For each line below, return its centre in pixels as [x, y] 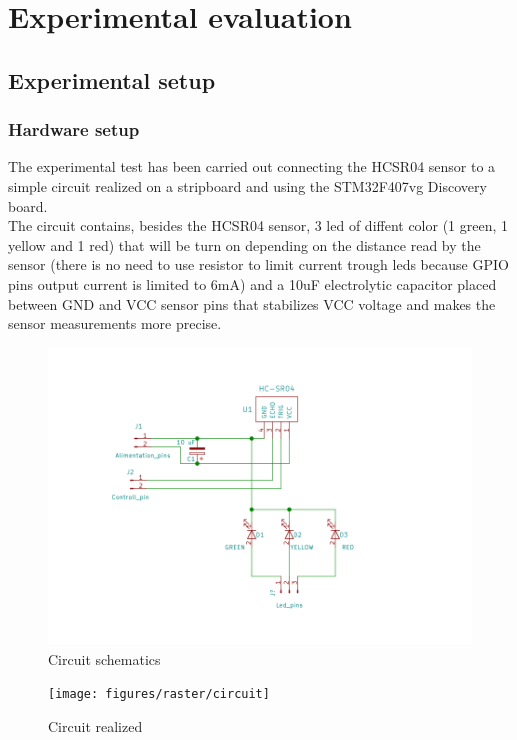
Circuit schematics [104, 658]
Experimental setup [112, 79]
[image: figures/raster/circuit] [159, 694]
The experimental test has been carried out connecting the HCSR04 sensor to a [252, 166]
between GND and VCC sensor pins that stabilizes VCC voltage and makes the [252, 303]
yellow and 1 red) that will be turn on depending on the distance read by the [244, 244]
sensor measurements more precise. [115, 323]
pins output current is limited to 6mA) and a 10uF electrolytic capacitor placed [252, 283]
